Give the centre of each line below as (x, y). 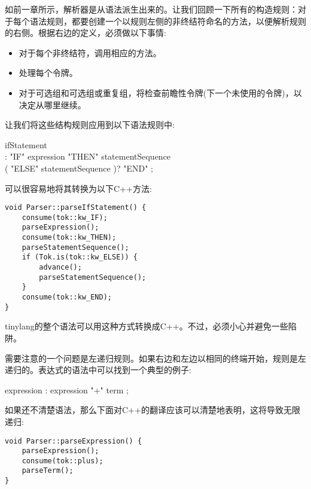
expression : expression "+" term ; (67, 389)
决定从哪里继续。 (52, 104)
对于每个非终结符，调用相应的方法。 (90, 52)
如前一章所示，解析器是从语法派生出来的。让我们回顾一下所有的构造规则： (151, 9)
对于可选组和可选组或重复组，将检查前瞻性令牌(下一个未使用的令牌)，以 (160, 92)
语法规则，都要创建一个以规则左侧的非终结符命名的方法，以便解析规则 (168, 21)
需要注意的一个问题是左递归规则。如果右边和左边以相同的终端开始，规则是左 (155, 358)
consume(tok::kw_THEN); (69, 238)
